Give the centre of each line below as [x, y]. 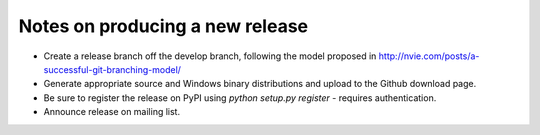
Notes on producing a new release [163, 26]
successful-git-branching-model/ [112, 69]
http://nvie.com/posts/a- [429, 56]
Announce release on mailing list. [111, 112]
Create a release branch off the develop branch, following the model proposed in [210, 56]
